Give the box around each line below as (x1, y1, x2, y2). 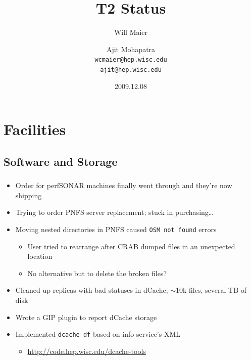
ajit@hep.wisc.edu (100, 66, 162, 73)
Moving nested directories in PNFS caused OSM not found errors (15, 223, 217, 234)
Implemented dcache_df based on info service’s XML (15, 329, 181, 339)
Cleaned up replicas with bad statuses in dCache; (15, 285, 168, 295)
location (27, 251, 53, 261)
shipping (15, 190, 42, 200)
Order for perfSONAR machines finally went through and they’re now (15, 180, 232, 191)
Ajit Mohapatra (106, 43, 156, 54)
